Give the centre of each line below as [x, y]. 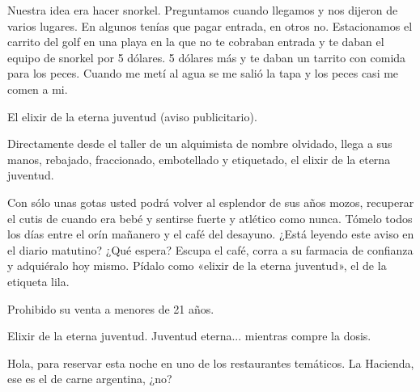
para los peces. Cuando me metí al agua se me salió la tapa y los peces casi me [203, 73]
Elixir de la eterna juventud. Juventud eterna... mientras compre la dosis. [189, 336]
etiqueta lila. [38, 281]
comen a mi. [38, 89]
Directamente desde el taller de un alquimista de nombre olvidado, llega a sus [200, 143]
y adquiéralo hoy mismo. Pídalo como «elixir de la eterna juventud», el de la [197, 266]
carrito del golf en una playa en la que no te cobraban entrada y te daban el [196, 42]
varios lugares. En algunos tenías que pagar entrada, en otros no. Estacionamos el [210, 25]
